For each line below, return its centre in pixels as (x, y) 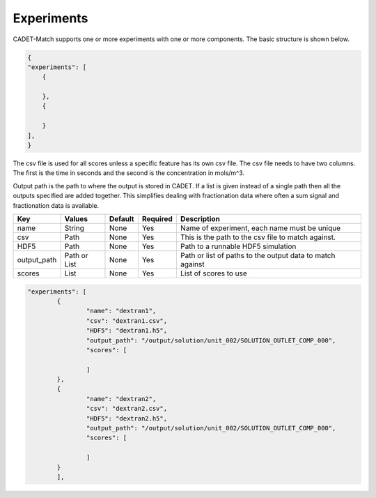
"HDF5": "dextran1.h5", (126, 331)
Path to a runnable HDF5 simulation (238, 246)
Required (157, 218)
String (75, 228)
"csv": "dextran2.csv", (126, 409)
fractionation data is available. (56, 205)
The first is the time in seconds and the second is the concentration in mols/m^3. (129, 173)
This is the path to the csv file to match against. (258, 237)
